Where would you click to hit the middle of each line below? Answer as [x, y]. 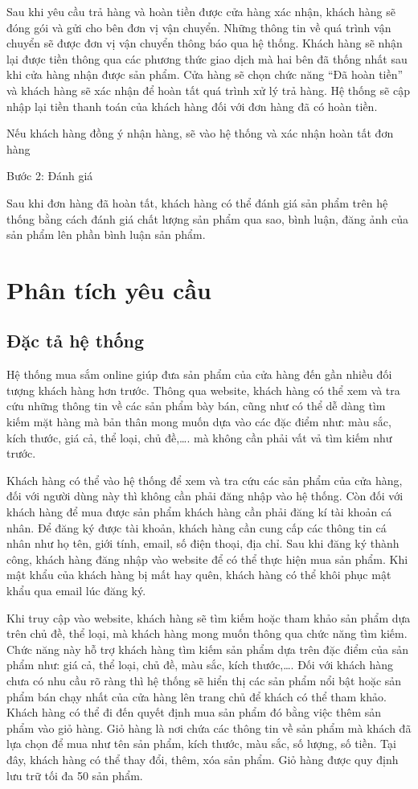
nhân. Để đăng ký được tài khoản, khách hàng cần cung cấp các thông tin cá [197, 527]
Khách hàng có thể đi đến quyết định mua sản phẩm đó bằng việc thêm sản [194, 712]
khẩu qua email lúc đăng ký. [76, 591]
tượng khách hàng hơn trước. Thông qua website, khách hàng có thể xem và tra [203, 390]
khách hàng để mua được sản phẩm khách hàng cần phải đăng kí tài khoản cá [199, 512]
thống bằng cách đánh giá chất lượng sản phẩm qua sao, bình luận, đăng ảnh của [207, 218]
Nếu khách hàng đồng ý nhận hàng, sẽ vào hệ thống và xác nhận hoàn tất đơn [200, 133]
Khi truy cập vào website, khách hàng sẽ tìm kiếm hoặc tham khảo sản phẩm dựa [209, 617]
